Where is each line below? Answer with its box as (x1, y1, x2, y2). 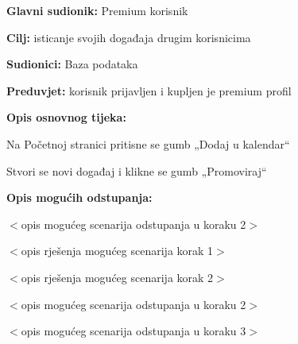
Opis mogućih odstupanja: (6, 189, 153, 206)
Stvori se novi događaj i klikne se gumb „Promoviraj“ (6, 162, 267, 179)
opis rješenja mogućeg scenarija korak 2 (21, 269, 214, 285)
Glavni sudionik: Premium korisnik (6, 2, 188, 18)
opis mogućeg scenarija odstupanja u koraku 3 (21, 323, 246, 339)
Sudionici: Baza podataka (6, 56, 138, 72)
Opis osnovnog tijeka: (6, 109, 126, 126)
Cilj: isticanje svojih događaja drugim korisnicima (6, 29, 251, 45)
